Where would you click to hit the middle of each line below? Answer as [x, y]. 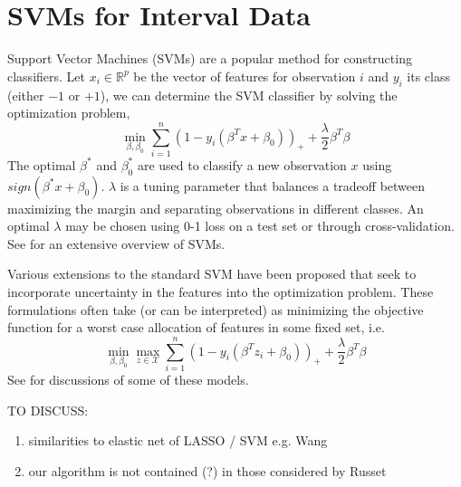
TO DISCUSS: [48, 410]
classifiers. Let [47, 76]
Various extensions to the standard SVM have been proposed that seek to [212, 274]
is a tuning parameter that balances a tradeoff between [273, 185]
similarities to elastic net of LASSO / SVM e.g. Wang [178, 440]
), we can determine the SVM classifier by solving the [249, 95]
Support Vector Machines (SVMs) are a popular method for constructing [210, 58]
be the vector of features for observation [245, 76]
